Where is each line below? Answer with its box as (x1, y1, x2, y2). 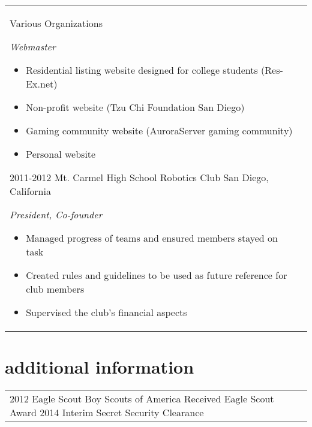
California (10, 184, 51, 198)
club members (26, 282, 85, 296)
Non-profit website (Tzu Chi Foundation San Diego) (26, 100, 245, 114)
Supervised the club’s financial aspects (26, 305, 187, 319)
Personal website (26, 147, 96, 161)
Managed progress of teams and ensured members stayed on (26, 231, 278, 245)
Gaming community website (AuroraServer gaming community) (26, 124, 293, 137)
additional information (5, 354, 194, 379)
